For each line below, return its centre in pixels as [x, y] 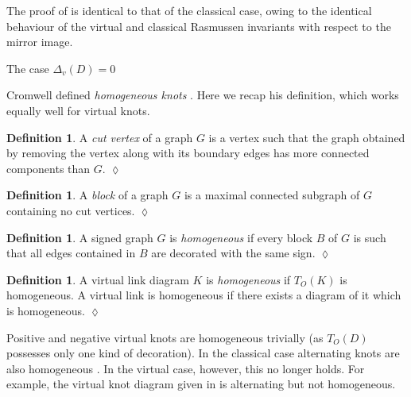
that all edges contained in [71, 253]
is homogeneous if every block [241, 237]
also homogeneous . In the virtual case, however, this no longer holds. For [186, 368]
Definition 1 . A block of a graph [87, 195]
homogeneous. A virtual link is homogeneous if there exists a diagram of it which [204, 295]
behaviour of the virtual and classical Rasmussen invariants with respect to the [199, 26]
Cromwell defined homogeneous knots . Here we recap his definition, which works [203, 95]
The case [28, 68]
